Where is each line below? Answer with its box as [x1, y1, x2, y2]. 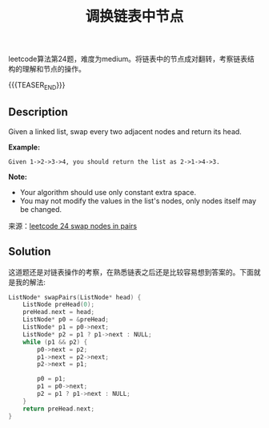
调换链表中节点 [85, 7, 184, 26]
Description [8, 105, 68, 119]
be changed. [19, 204, 62, 214]
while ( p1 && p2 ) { [22, 338, 88, 346]
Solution [8, 245, 51, 259]
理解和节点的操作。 [22, 64, 86, 74]
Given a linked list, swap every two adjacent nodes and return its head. [8, 126, 242, 137]
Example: [8, 142, 41, 152]
